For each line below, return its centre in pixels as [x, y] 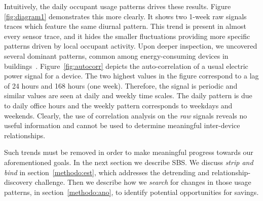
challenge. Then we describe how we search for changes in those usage [143, 182]
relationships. [25, 135]
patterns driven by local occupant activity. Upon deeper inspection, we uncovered [131, 46]
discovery [18, 182]
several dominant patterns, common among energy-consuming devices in [116, 55]
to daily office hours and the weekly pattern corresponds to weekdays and [118, 105]
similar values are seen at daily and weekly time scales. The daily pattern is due [128, 95]
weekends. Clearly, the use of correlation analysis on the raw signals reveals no [126, 115]
